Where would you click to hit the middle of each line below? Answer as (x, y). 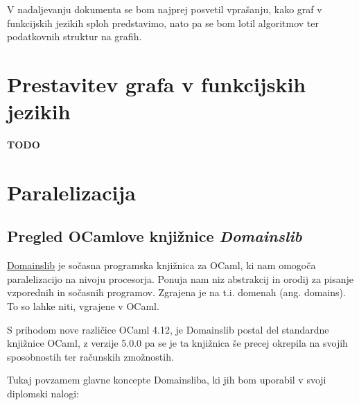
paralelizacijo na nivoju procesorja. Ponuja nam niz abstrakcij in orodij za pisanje (181, 278)
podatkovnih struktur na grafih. (75, 36)
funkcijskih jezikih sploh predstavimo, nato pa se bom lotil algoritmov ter (163, 23)
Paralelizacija (71, 192)
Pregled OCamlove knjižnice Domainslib (155, 236)
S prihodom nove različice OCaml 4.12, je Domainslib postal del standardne (168, 329)
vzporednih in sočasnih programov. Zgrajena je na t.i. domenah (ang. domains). (176, 292)
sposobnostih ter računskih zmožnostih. (90, 356)
